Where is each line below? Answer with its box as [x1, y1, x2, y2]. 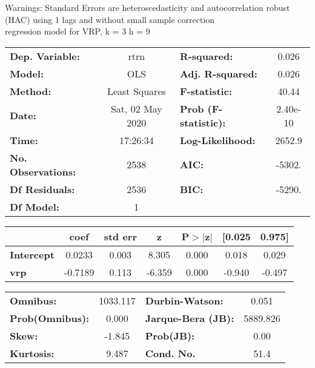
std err [104, 229, 137, 243]
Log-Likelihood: [179, 133, 256, 147]
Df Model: [10, 199, 59, 214]
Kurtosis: [10, 346, 55, 360]
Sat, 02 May [110, 101, 162, 116]
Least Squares [107, 84, 166, 98]
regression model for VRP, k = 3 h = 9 [5, 25, 150, 38]
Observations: [10, 164, 76, 179]
